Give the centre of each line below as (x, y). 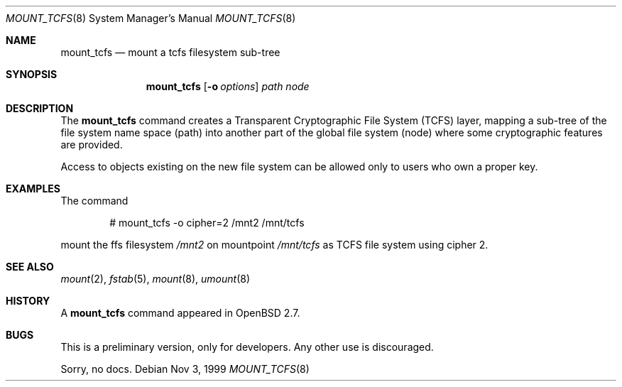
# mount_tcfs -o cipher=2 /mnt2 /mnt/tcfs (207, 223)
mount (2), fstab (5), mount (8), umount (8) (155, 279)
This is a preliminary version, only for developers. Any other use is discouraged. (247, 347)
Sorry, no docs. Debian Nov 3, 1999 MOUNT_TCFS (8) (185, 369)
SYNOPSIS (32, 74)
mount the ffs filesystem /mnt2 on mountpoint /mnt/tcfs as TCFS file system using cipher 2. (274, 245)
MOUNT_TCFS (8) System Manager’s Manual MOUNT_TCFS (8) (151, 18)
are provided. (92, 145)
